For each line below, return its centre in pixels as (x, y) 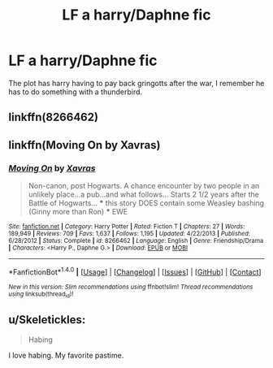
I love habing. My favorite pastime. (66, 355)
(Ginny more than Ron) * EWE (78, 212)
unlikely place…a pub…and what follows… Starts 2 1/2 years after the (144, 195)
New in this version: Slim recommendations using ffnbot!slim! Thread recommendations (131, 287)
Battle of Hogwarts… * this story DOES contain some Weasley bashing (146, 203)
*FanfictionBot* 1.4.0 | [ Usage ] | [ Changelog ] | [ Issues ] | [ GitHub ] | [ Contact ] (135, 271)
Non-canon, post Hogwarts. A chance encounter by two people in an (144, 186)
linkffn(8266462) (54, 117)
